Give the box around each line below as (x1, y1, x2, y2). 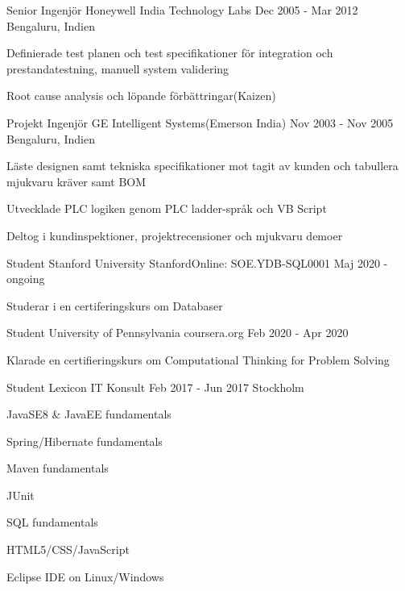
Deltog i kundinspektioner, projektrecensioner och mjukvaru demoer (6, 227, 343, 243)
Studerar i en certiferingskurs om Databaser (6, 297, 223, 314)
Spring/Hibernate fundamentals (6, 432, 163, 449)
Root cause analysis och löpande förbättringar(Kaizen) (6, 87, 276, 104)
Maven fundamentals (6, 460, 109, 477)
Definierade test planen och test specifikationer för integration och (6, 44, 333, 61)
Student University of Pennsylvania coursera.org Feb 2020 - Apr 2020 (6, 324, 349, 341)
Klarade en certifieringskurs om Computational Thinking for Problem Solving (6, 351, 390, 368)
